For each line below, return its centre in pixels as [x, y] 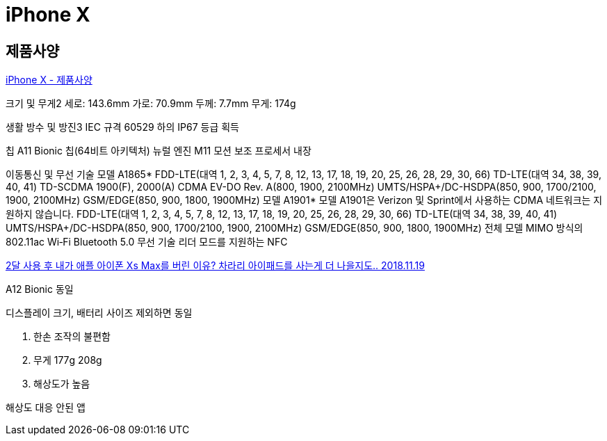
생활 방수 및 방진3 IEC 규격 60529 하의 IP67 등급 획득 [122, 127]
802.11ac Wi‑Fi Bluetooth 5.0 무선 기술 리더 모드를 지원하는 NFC [147, 242]
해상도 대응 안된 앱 [46, 408]
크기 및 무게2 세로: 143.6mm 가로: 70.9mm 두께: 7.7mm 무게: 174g [151, 104]
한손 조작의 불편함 [72, 337]
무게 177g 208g [68, 360]
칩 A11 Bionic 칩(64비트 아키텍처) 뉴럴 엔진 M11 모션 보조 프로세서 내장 [159, 151]
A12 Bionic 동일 [40, 289]
